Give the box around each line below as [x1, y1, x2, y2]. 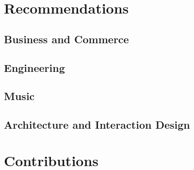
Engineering [4, 60, 65, 75]
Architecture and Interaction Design [4, 117, 190, 132]
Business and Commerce [4, 31, 129, 46]
